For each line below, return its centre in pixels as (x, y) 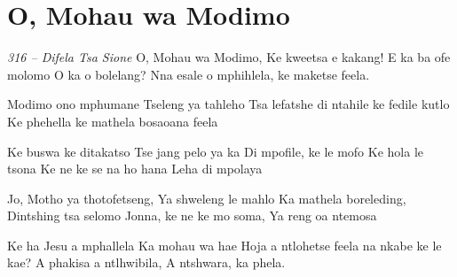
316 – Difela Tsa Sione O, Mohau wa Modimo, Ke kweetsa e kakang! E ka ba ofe (229, 57)
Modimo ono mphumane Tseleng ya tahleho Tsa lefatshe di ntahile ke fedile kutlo (228, 104)
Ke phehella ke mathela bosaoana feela (113, 121)
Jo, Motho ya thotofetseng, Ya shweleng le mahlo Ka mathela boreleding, (207, 198)
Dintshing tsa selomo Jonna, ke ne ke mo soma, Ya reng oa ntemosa (192, 215)
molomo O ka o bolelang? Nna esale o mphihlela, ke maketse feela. (189, 74)
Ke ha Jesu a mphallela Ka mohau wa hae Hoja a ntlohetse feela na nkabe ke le (225, 245)
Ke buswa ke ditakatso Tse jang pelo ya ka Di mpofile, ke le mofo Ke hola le (215, 151)
